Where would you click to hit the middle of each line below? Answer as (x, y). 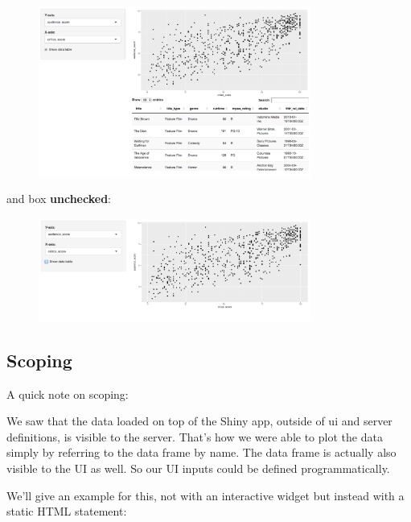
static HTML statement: (67, 511)
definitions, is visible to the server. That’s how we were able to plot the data (195, 436)
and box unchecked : (59, 199)
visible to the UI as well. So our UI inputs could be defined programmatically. (198, 468)
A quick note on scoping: (68, 394)
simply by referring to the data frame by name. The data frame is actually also (201, 452)
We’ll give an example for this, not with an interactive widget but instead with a (205, 495)
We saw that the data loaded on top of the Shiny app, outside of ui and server (199, 421)
